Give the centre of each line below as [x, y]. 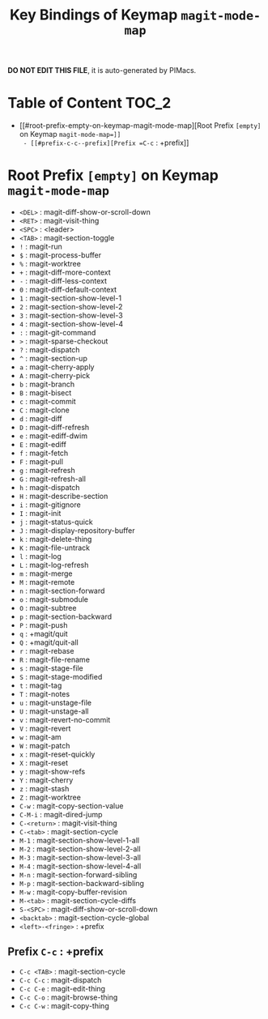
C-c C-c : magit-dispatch [60, 980]
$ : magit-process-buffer [60, 255]
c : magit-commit [47, 402]
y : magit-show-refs [52, 772]
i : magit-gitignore [50, 505]
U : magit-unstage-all [54, 711]
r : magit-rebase [47, 651]
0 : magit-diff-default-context [68, 290]
